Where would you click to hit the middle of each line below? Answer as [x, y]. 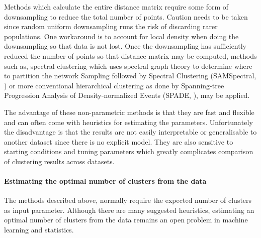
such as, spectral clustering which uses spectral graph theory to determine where [128, 66]
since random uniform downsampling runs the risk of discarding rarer [111, 26]
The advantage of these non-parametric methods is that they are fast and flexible [129, 112]
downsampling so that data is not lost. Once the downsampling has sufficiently [125, 46]
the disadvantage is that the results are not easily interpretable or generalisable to [130, 132]
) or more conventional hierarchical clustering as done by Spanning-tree [114, 85]
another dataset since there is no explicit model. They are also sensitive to [119, 141]
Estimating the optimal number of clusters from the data [105, 181]
